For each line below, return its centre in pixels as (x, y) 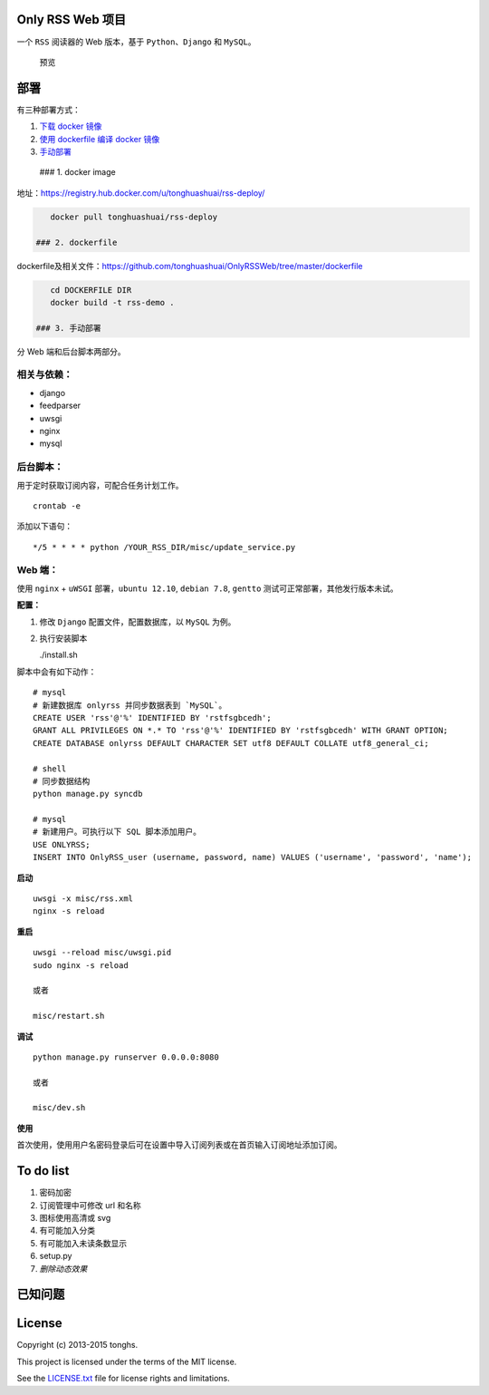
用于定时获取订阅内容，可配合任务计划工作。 (100, 485)
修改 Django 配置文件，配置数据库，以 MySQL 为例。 (138, 622)
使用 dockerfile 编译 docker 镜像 (100, 139)
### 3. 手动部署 (68, 328)
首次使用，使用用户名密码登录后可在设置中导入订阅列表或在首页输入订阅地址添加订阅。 (179, 1145)
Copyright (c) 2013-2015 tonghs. (77, 1345)
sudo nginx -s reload (81, 965)
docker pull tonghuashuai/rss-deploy (134, 217)
